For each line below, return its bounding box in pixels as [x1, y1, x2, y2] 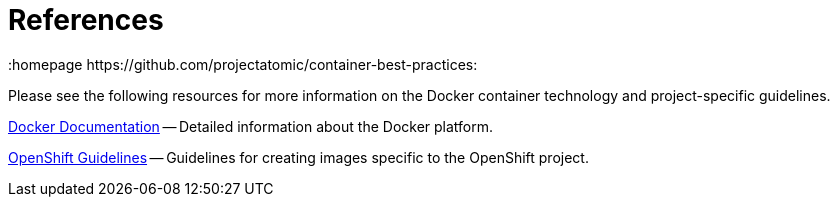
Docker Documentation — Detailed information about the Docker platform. [8, 117, 494, 135]
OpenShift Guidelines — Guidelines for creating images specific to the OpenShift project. [8, 148, 589, 166]
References [8, 3, 164, 37]
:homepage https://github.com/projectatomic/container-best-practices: [8, 55, 478, 73]
